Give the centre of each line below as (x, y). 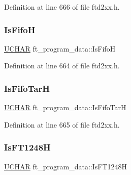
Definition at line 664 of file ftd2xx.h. (62, 66)
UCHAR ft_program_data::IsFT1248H (66, 166)
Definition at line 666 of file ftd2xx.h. (62, 7)
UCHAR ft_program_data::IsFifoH (60, 48)
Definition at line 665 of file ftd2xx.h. (62, 124)
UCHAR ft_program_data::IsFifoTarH (65, 107)
